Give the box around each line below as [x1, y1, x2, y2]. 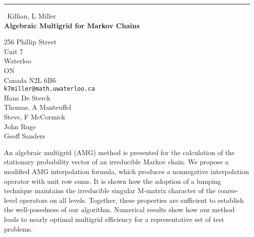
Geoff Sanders [4, 131, 45, 141]
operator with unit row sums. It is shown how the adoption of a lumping [4, 176, 221, 186]
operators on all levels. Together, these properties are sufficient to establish [19, 195, 244, 205]
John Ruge [4, 121, 36, 131]
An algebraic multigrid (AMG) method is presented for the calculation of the [4, 147, 235, 157]
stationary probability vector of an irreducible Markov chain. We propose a [4, 157, 229, 167]
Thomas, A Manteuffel [4, 102, 71, 112]
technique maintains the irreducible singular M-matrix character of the [4, 185, 216, 196]
